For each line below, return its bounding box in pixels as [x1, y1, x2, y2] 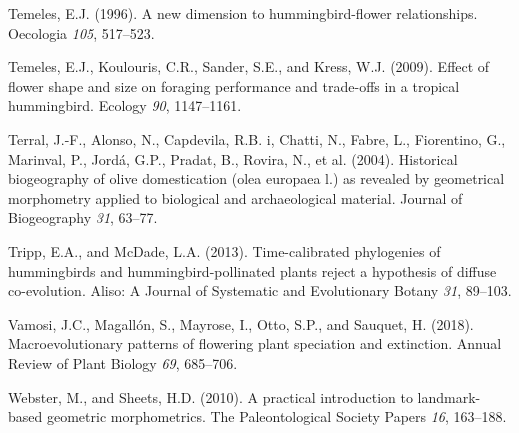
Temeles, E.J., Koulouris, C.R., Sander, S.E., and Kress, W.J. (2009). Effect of [8, 56, 490, 77]
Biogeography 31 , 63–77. [8, 207, 158, 228]
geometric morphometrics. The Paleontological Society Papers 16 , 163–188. [46, 406, 507, 427]
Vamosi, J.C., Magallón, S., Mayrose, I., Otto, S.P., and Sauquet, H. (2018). [8, 313, 474, 334]
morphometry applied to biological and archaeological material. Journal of [8, 187, 463, 208]
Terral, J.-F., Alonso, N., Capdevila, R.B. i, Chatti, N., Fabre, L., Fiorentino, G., [8, 128, 506, 149]
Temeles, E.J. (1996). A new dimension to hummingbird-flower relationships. [8, 3, 478, 23]
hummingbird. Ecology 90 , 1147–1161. [8, 95, 242, 116]
